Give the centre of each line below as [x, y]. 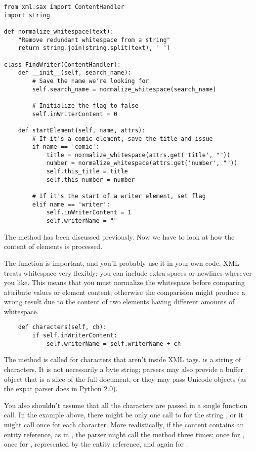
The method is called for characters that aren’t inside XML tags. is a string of [123, 359]
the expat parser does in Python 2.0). [61, 389]
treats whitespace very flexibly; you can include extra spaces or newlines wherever [128, 272]
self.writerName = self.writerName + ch [113, 344]
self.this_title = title [87, 172]
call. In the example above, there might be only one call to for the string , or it [124, 415]
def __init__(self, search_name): [75, 73]
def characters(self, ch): [62, 327]
